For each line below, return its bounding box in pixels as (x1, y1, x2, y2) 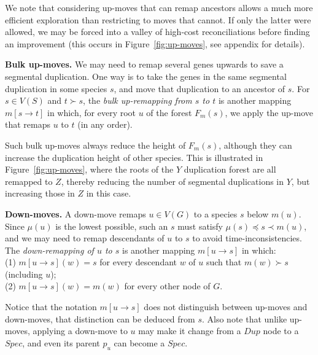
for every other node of (124, 279, 211, 292)
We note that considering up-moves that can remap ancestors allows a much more (5, 1, 313, 14)
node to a (263, 324, 299, 337)
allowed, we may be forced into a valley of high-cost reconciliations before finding (5, 25, 310, 38)
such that (206, 256, 242, 268)
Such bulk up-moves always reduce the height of (5, 138, 186, 151)
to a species (193, 207, 238, 220)
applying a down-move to (33, 324, 128, 337)
